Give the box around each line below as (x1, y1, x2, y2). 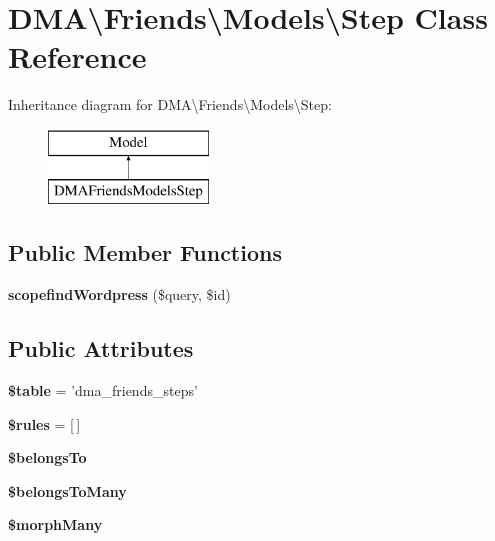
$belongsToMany (8, 480, 127, 501)
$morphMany (8, 514, 103, 535)
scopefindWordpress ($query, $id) (8, 284, 231, 305)
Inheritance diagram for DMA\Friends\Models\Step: (8, 94, 332, 115)
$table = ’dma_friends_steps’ (8, 380, 198, 401)
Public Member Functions (8, 237, 282, 268)
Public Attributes (8, 333, 194, 364)
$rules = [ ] (8, 413, 81, 434)
